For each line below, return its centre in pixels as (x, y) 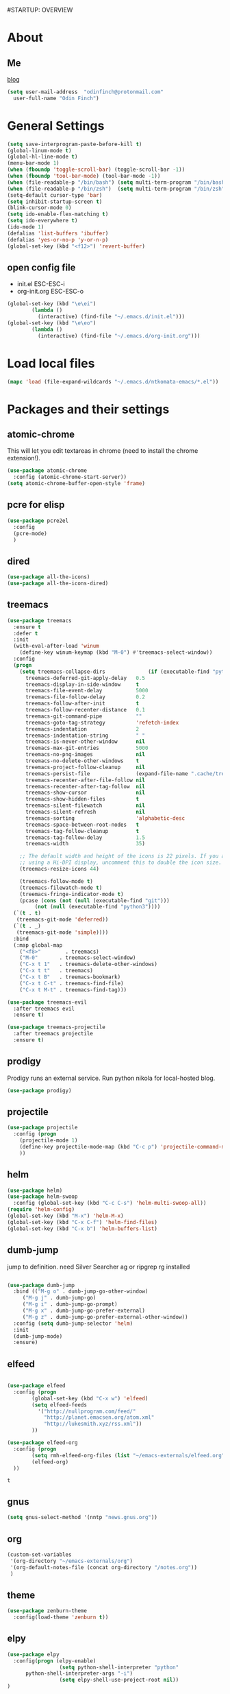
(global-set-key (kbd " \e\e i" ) (52, 304)
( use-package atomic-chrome (47, 471)
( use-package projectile (42, 1128)
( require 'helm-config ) (41, 1210)
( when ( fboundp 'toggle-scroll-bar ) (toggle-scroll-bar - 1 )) (96, 170)
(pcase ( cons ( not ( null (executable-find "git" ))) (94, 901)
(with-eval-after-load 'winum (56, 646)
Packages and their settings (88, 409)
